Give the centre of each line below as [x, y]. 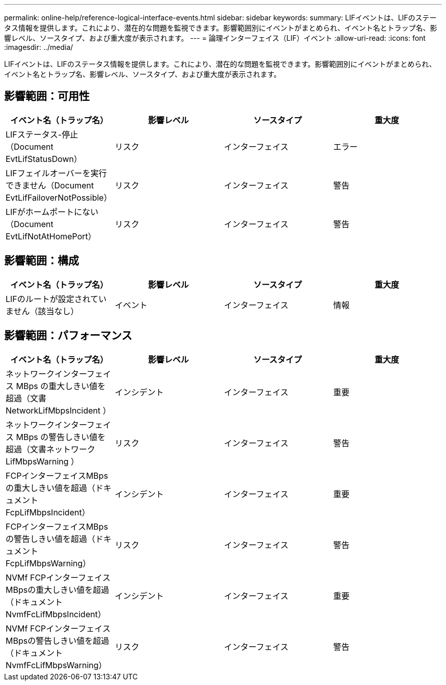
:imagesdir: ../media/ [39, 47]
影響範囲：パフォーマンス [68, 336]
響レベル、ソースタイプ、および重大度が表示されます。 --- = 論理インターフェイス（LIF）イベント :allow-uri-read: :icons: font [215, 38]
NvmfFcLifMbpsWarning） [56, 665]
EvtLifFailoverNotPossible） [59, 197]
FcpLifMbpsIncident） [48, 512]
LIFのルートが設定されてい [56, 299]
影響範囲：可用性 [47, 96]
